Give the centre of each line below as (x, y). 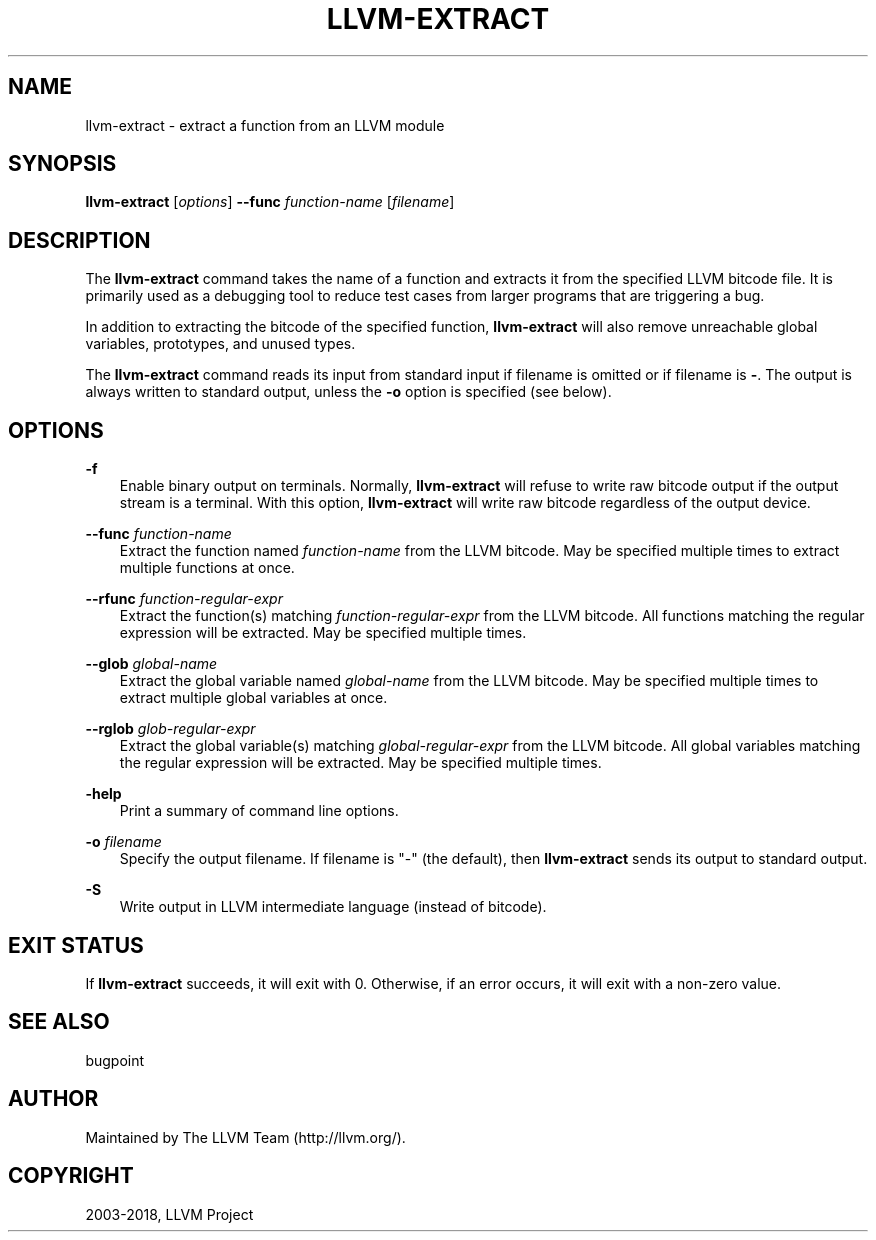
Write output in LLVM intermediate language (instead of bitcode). (333, 907)
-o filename (123, 842)
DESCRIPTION (79, 240)
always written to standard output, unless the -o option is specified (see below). (348, 392)
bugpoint (115, 1060)
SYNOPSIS (62, 164)
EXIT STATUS (76, 945)
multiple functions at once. (207, 568)
